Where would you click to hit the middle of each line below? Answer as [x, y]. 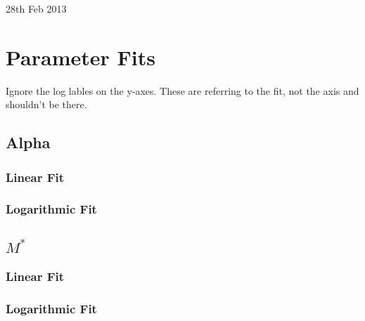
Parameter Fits [81, 57]
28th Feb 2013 [36, 8]
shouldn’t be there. [46, 104]
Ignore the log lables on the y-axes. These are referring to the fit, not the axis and [182, 90]
